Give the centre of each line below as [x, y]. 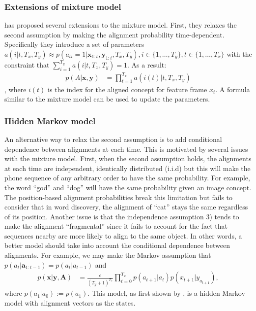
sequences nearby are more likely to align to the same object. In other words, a [123, 235]
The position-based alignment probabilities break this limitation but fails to [119, 197]
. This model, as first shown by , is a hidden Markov [166, 293]
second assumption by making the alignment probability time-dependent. [114, 34]
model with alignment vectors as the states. [70, 302]
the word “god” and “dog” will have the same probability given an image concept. [128, 187]
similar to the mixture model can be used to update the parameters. [107, 99]
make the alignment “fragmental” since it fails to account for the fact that [116, 226]
